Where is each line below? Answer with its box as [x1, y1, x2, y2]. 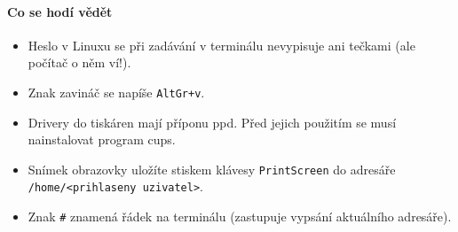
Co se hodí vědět [7, 2, 113, 20]
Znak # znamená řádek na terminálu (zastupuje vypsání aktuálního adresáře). [28, 207, 452, 226]
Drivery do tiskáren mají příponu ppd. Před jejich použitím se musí [28, 112, 397, 131]
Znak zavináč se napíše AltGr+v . [28, 82, 205, 101]
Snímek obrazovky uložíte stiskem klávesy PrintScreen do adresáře [28, 159, 396, 178]
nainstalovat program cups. [28, 130, 176, 149]
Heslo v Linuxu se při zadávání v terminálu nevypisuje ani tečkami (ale [28, 35, 415, 54]
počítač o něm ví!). [28, 53, 131, 72]
